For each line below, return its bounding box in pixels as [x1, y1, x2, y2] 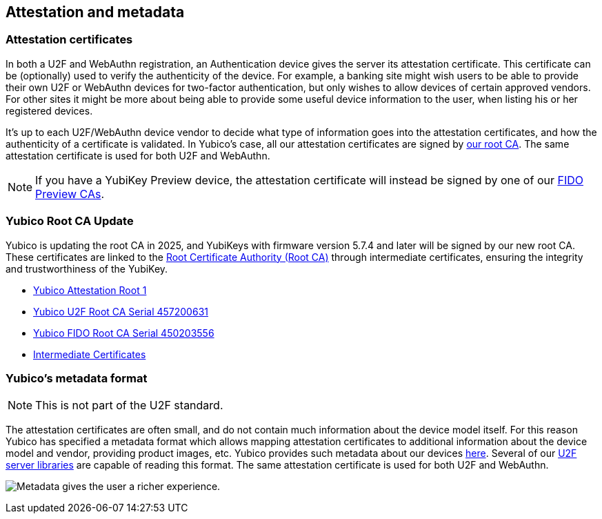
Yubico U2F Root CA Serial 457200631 [33, 305, 208, 317]
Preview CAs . [35, 186, 105, 201]
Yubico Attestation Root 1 [33, 284, 147, 296]
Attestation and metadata [6, 3, 185, 21]
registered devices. [6, 104, 93, 117]
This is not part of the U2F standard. [35, 398, 223, 413]
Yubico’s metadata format [6, 371, 148, 385]
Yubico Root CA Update [6, 214, 134, 228]
